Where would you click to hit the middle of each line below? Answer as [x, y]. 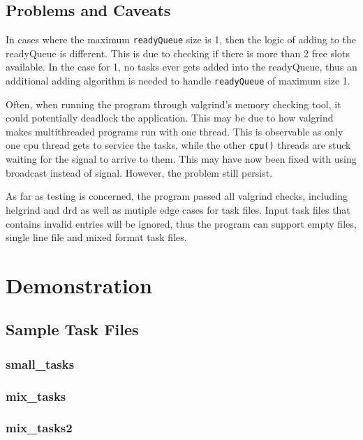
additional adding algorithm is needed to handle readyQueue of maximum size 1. [178, 81]
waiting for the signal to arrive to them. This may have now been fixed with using [181, 159]
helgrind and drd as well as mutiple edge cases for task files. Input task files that [178, 209]
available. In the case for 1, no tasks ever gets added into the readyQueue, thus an [181, 67]
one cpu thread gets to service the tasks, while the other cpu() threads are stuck [178, 145]
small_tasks [40, 364]
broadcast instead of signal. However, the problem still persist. [139, 172]
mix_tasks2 [39, 428]
